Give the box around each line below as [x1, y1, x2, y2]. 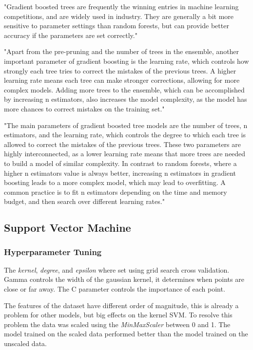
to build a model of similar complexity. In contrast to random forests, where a [4, 158, 237, 168]
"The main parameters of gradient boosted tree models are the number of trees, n [4, 120, 248, 130]
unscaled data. [4, 338, 47, 349]
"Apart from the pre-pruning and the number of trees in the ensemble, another [4, 46, 239, 56]
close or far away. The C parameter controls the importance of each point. [4, 284, 225, 294]
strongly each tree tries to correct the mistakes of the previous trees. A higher [4, 65, 236, 75]
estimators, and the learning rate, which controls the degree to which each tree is [4, 129, 246, 140]
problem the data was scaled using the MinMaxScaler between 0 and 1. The [4, 319, 231, 329]
